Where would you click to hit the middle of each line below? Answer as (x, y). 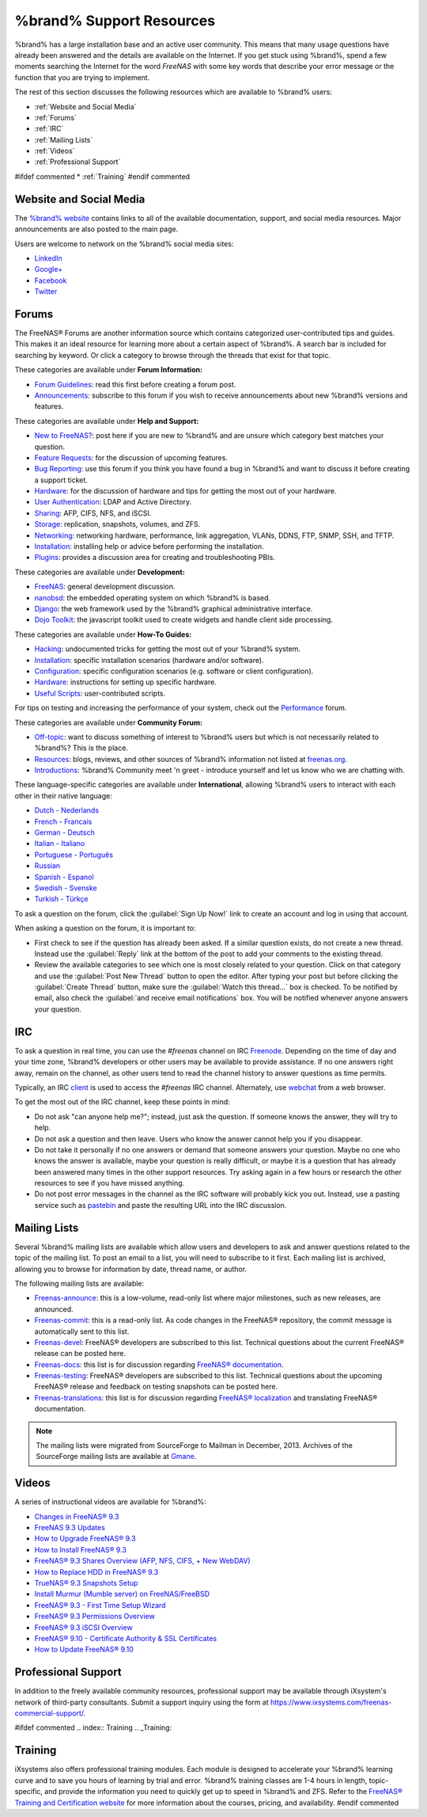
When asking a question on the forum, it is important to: (105, 928)
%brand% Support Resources (115, 21)
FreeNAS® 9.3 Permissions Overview (95, 1617)
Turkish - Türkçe (61, 899)
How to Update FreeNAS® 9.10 (84, 1649)
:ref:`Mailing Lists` (64, 139)
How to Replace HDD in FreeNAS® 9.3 (96, 1571)
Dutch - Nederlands (66, 810)
